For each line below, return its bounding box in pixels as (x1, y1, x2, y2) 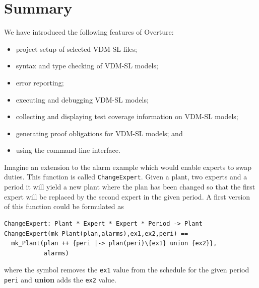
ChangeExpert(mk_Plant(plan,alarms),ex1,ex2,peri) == (4, 230, 188, 237)
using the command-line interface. (16, 145, 120, 155)
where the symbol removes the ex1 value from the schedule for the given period (4, 264, 249, 275)
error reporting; (16, 77, 64, 87)
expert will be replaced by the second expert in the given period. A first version (4, 191, 250, 202)
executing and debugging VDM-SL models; (16, 94, 149, 105)
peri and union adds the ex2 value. (4, 274, 116, 284)
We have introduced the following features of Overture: (4, 27, 174, 37)
